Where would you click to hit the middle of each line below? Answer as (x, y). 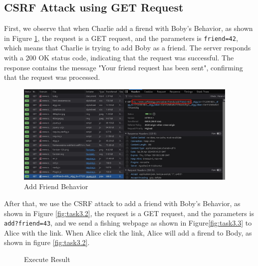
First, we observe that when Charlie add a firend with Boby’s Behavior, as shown (129, 28)
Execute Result (47, 259)
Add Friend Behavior (56, 186)
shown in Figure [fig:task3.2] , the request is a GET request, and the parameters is (129, 213)
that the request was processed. (52, 77)
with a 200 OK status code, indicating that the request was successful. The (119, 58)
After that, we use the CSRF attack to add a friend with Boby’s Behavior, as (122, 203)
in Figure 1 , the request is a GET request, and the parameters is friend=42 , (121, 38)
